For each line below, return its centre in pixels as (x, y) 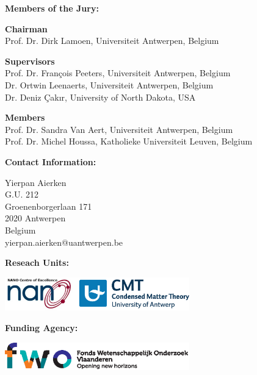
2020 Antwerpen (35, 218)
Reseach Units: (37, 262)
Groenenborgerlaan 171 (49, 206)
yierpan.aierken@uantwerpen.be (64, 242)
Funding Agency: (42, 327)
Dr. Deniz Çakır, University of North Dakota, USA (100, 97)
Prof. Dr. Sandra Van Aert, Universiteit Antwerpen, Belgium (119, 129)
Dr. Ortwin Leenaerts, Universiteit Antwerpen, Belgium (109, 84)
